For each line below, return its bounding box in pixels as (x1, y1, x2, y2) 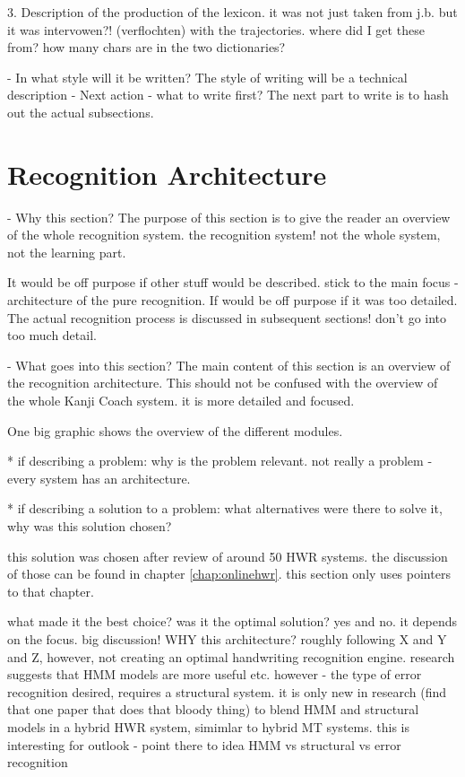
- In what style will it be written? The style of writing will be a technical (7, 67, 408, 86)
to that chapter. (7, 581, 94, 600)
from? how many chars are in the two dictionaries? (7, 38, 286, 57)
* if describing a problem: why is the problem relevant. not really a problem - (7, 451, 433, 470)
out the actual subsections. (7, 102, 154, 121)
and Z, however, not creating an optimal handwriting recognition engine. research (7, 647, 455, 666)
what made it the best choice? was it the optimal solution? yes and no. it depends (7, 612, 458, 631)
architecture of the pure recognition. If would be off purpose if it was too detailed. (7, 291, 458, 310)
